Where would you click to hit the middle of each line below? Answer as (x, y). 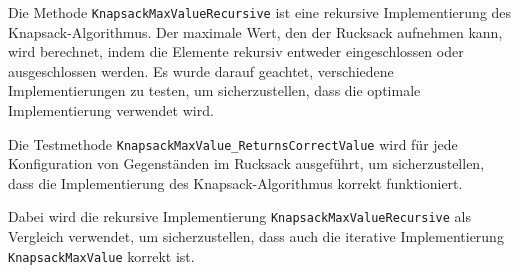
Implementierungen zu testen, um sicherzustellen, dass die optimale (214, 90)
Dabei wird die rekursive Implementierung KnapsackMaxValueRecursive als (239, 216)
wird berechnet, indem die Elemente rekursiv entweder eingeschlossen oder (236, 51)
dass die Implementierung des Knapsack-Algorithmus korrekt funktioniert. (235, 182)
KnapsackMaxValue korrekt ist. (101, 255)
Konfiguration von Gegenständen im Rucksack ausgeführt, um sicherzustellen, (246, 163)
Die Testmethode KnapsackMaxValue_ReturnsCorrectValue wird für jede (233, 143)
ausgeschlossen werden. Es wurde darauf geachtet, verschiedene (201, 70)
